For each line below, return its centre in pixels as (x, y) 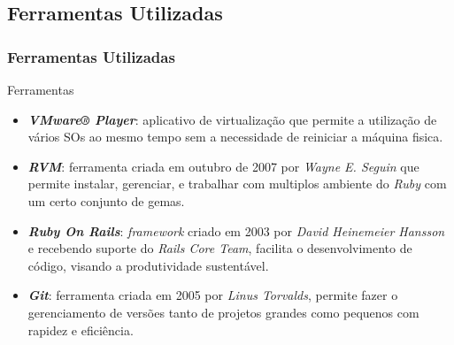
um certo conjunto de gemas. (106, 200)
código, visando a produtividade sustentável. (148, 265)
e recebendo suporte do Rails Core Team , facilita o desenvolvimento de (220, 248)
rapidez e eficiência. (81, 330)
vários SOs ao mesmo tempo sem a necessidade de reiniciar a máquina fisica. (235, 137)
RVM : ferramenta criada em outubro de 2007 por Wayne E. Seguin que (223, 166)
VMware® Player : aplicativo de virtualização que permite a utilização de (232, 119)
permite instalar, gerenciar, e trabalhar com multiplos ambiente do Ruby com (237, 184)
